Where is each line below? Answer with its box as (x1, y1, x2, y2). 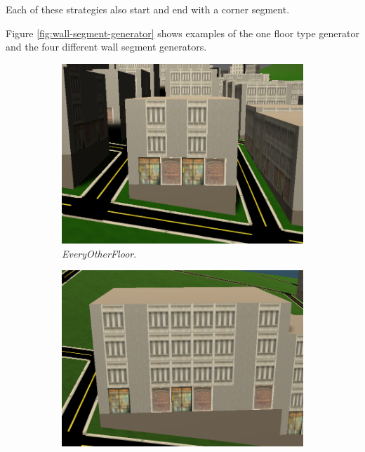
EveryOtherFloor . (62, 246, 137, 260)
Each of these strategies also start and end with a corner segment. (6, 2, 290, 16)
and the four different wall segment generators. (6, 39, 207, 54)
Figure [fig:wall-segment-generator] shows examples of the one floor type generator (6, 25, 359, 40)
